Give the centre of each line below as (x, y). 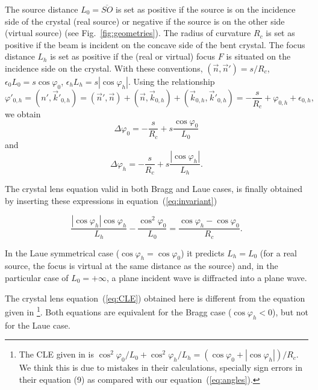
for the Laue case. (38, 325)
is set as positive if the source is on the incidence (206, 9)
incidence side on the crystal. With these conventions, (104, 68)
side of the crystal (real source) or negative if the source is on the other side (145, 21)
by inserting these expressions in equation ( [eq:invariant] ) (111, 200)
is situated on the (258, 56)
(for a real (278, 252)
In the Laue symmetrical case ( (62, 252)
